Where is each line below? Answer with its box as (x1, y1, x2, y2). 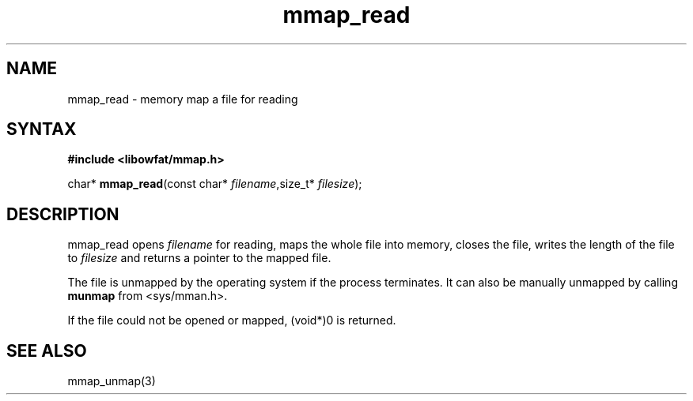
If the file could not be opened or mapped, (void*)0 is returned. (67, 313, 396, 328)
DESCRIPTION (6, 204, 119, 224)
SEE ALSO (6, 340, 87, 361)
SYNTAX (6, 119, 77, 140)
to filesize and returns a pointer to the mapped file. (67, 251, 331, 265)
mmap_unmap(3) (67, 374, 156, 388)
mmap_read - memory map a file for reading (67, 92, 298, 106)
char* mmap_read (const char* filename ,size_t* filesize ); (67, 177, 362, 191)
